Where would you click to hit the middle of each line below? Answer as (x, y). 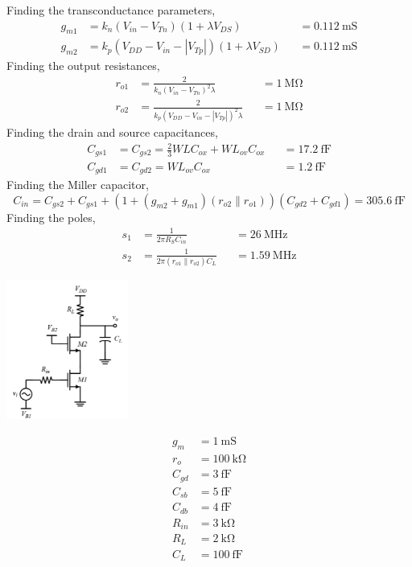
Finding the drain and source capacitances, (112, 131)
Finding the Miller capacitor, (78, 184)
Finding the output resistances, (83, 66)
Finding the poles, (51, 217)
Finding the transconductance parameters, (111, 10)
